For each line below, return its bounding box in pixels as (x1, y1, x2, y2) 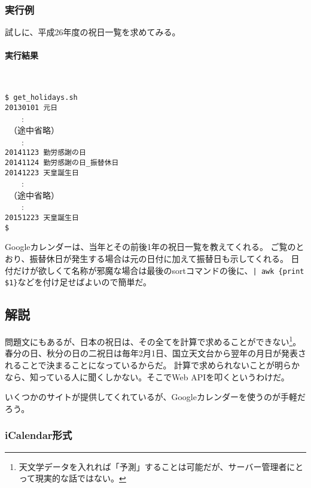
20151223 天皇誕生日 (5, 213, 79, 222)
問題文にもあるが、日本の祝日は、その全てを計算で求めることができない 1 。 (5, 334, 301, 347)
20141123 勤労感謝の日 (5, 148, 86, 157)
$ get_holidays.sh (5, 93, 78, 102)
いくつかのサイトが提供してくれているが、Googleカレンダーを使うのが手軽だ (5, 391, 306, 403)
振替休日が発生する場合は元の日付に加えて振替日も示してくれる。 (29, 252, 288, 264)
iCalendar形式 (5, 428, 72, 443)
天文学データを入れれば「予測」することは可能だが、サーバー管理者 (19, 460, 287, 472)
